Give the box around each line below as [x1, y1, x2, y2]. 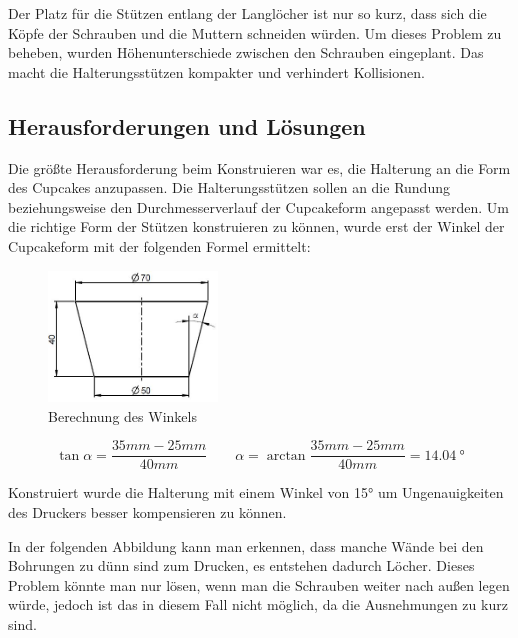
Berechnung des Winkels [48, 405, 197, 426]
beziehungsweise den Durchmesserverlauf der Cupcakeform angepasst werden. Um [8, 196, 509, 217]
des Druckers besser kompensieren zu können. [8, 502, 287, 523]
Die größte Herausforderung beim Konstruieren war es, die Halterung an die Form [8, 157, 511, 178]
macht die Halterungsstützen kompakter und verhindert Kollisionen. [8, 61, 425, 82]
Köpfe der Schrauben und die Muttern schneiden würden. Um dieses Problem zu [8, 22, 502, 43]
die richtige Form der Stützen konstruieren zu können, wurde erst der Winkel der [8, 216, 505, 237]
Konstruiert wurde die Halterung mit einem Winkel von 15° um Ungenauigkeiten [8, 482, 504, 503]
